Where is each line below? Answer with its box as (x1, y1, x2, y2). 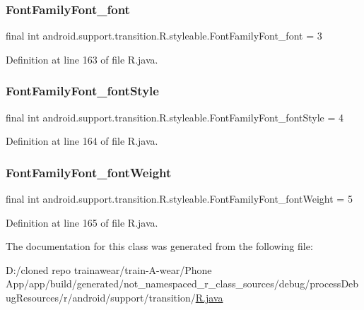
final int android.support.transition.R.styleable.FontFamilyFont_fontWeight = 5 (6, 191, 353, 206)
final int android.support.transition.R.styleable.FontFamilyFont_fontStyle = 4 (6, 109, 344, 124)
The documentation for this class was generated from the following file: (6, 239, 313, 254)
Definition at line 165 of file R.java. (6, 215, 158, 229)
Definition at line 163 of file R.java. (6, 52, 158, 66)
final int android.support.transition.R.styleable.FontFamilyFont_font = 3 (6, 28, 322, 43)
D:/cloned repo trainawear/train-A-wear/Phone (6, 262, 212, 277)
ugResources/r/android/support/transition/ (6, 290, 196, 304)
